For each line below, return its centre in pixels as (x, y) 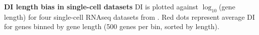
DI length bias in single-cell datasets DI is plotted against (101, 6)
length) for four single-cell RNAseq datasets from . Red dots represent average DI (129, 17)
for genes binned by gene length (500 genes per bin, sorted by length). (112, 26)
